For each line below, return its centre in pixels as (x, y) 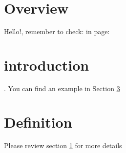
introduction (47, 65)
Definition (38, 122)
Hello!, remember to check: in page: (57, 31)
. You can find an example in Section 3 (62, 88)
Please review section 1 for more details (63, 145)
